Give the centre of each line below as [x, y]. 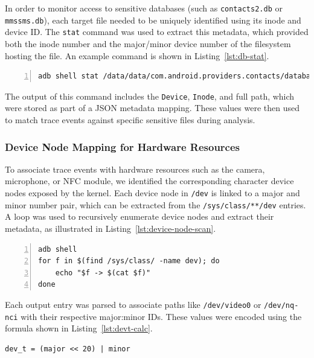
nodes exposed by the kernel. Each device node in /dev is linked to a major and [152, 193]
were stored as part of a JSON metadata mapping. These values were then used [152, 108]
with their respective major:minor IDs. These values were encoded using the [161, 316]
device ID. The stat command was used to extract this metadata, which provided [157, 32]
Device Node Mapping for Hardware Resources [122, 146]
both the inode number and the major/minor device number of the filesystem [148, 43]
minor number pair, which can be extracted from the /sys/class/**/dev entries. [155, 204]
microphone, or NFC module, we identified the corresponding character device [149, 181]
